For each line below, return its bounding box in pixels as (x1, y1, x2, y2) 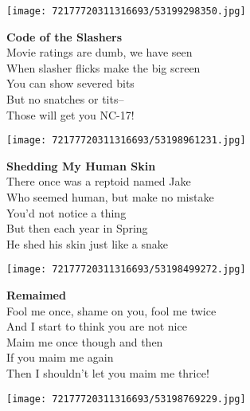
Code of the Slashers (6, 28, 122, 45)
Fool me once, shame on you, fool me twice (6, 302, 217, 319)
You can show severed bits (6, 75, 135, 92)
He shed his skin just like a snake (6, 235, 168, 252)
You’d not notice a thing (6, 204, 127, 221)
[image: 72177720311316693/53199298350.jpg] (6, 6, 246, 17)
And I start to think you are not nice (6, 318, 187, 335)
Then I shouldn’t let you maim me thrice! (6, 365, 209, 382)
